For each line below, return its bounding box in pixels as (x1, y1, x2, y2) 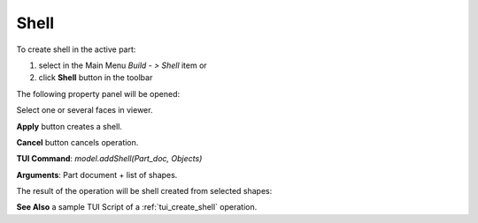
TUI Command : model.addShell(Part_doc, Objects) (16, 153, 203, 164)
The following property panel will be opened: (16, 88, 181, 99)
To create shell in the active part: (16, 44, 136, 55)
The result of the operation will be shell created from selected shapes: (16, 186, 273, 197)
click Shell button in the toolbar (38, 72, 153, 83)
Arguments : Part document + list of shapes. (16, 169, 178, 180)
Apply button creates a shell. (16, 121, 123, 131)
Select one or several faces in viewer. (16, 105, 153, 115)
